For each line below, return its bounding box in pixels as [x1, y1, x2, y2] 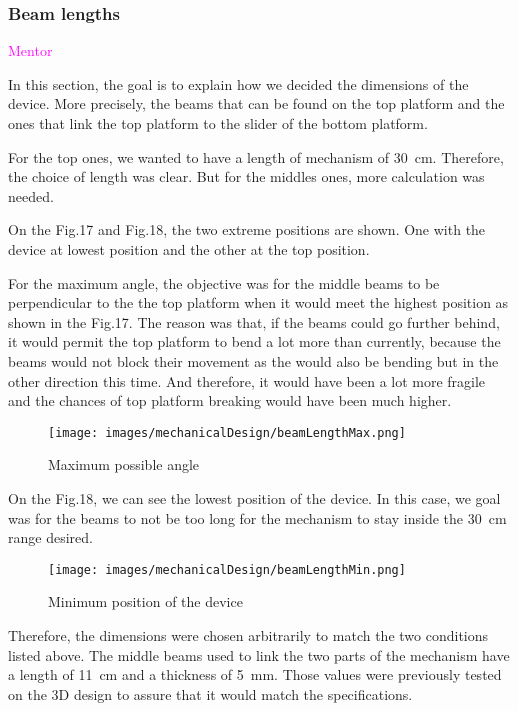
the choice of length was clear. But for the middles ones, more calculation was [8, 166, 485, 187]
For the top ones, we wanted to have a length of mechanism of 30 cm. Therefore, [8, 146, 504, 167]
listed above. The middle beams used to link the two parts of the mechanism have [8, 644, 510, 665]
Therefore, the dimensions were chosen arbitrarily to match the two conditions [8, 625, 489, 645]
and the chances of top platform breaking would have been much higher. [8, 390, 452, 411]
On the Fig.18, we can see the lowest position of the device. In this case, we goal [8, 487, 501, 508]
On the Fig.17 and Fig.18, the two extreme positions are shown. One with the [8, 219, 486, 240]
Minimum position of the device [48, 591, 243, 612]
